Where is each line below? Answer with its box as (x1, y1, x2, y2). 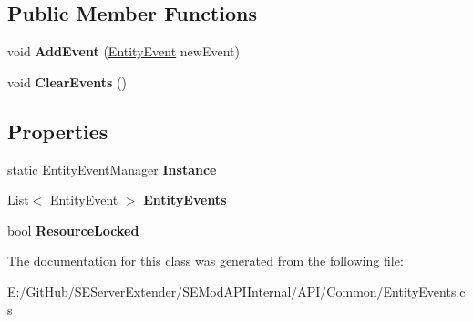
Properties (7, 116, 108, 145)
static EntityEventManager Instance (7, 159, 217, 178)
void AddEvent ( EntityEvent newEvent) (7, 42, 240, 61)
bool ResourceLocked (7, 220, 139, 239)
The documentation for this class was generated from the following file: (7, 251, 404, 270)
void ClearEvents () (7, 72, 127, 91)
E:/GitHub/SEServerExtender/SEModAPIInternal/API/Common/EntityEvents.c (7, 281, 466, 300)
